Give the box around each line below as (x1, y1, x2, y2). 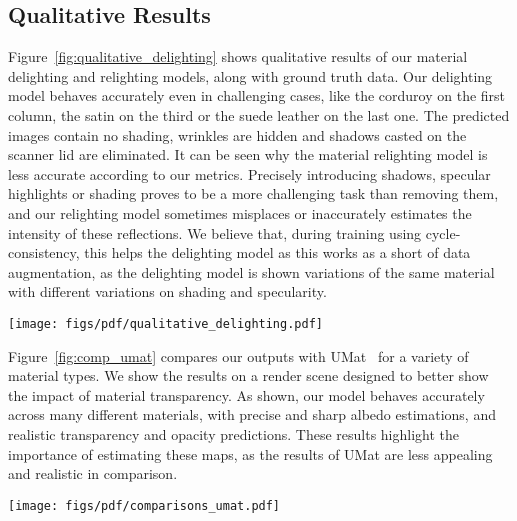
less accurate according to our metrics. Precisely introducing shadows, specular (8, 163, 491, 184)
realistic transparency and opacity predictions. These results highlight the (8, 423, 460, 444)
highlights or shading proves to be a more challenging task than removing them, (8, 183, 499, 204)
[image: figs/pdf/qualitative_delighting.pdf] (8, 316, 323, 331)
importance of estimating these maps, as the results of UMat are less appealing (8, 443, 493, 464)
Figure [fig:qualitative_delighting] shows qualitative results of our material (8, 46, 468, 67)
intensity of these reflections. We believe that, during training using (8, 222, 422, 243)
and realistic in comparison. (8, 463, 178, 484)
